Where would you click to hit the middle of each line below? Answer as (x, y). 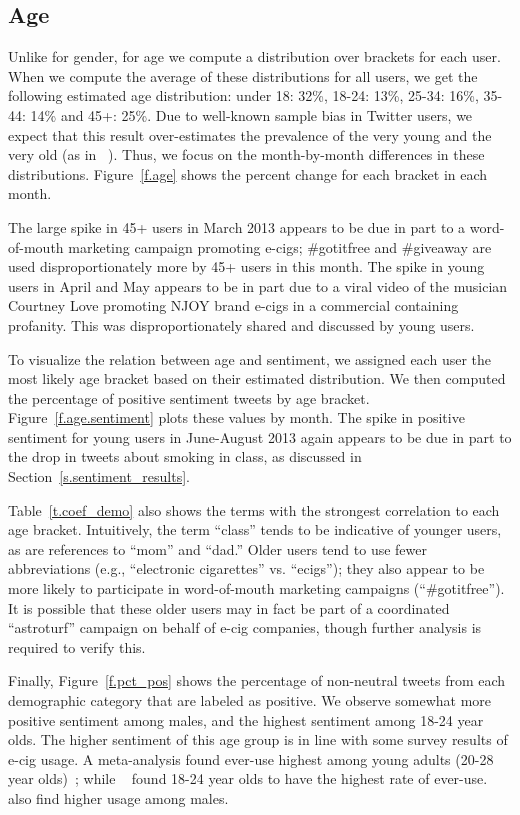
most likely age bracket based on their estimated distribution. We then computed (257, 378)
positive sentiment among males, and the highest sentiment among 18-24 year (246, 719)
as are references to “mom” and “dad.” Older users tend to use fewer (217, 548)
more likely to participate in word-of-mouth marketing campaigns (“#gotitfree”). (256, 588)
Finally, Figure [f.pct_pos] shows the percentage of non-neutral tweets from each (257, 680)
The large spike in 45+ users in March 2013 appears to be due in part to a (237, 226)
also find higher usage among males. (118, 797)
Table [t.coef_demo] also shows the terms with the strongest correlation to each (254, 509)
